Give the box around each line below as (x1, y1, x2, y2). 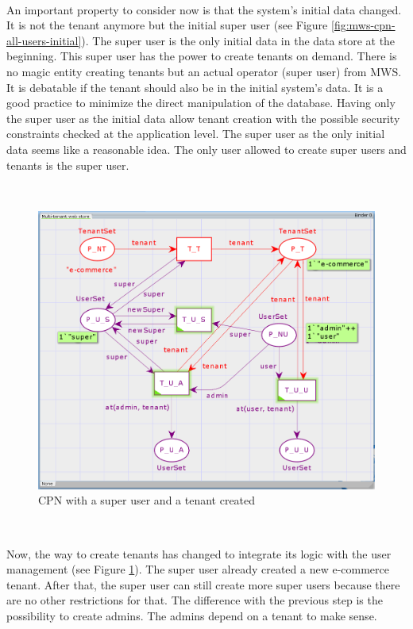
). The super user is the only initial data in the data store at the (81, 32, 396, 48)
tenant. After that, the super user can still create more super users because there (6, 576, 400, 593)
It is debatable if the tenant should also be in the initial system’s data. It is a (6, 79, 384, 95)
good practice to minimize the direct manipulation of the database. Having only (6, 94, 396, 111)
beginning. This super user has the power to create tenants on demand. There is (6, 48, 397, 64)
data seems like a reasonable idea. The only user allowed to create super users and (6, 140, 407, 157)
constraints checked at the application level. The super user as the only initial (6, 125, 385, 142)
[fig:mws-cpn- (330, 17, 396, 33)
